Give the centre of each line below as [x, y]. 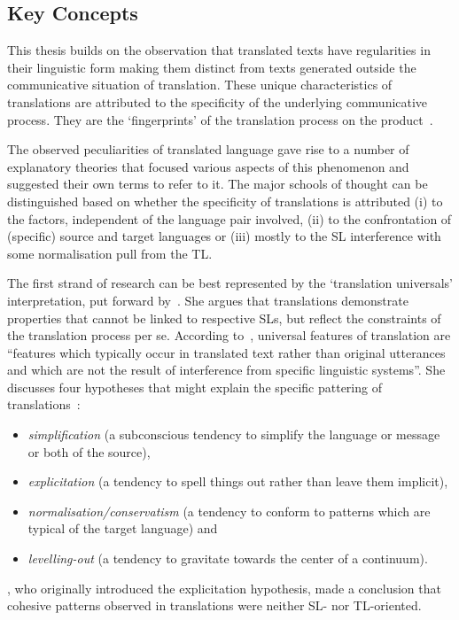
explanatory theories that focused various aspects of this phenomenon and [208, 166]
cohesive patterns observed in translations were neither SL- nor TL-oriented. [214, 605]
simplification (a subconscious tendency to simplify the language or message [234, 434]
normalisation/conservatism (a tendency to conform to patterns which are [229, 511]
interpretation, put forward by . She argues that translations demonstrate [208, 300]
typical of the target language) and [123, 528]
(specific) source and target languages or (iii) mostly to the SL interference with [224, 236]
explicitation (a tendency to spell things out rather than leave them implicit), [238, 481]
